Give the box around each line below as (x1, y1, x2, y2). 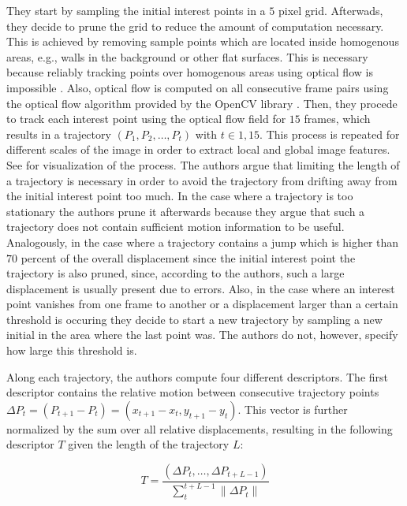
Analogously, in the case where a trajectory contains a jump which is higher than (6, 233, 399, 250)
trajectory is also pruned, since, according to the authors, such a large (6, 265, 345, 281)
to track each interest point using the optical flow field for (6, 110, 286, 127)
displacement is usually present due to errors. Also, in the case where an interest (6, 280, 395, 296)
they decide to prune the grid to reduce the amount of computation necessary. (6, 17, 384, 34)
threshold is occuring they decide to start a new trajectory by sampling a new (6, 311, 383, 327)
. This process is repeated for (260, 125, 400, 142)
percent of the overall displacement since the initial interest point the (21, 249, 356, 266)
